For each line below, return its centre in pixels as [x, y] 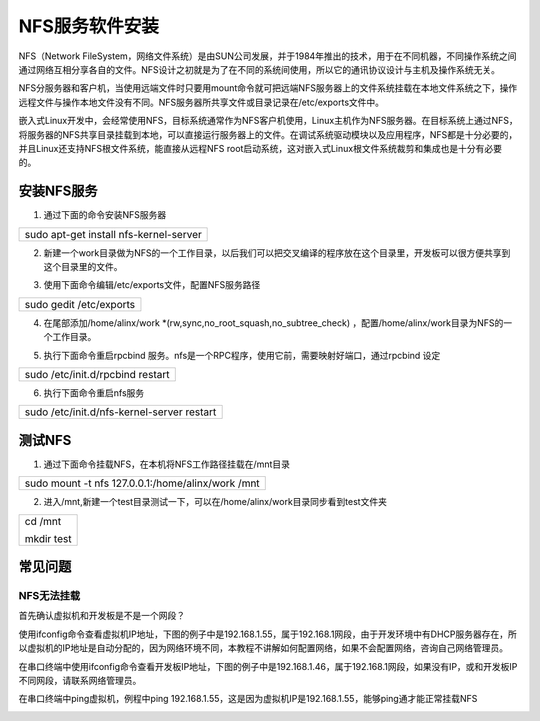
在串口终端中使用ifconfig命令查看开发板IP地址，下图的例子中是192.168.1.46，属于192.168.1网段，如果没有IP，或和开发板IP [268, 666]
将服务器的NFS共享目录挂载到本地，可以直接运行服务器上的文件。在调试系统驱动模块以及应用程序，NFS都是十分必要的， [268, 134]
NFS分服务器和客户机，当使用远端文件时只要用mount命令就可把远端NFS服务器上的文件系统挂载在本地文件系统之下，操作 [268, 88]
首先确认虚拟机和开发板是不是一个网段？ [101, 616]
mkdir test [48, 538]
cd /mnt [43, 521]
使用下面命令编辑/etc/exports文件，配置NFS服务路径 [152, 285]
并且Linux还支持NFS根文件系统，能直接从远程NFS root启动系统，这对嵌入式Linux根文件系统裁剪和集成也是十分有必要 [260, 148]
